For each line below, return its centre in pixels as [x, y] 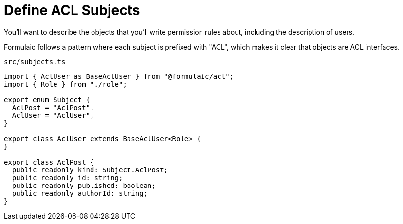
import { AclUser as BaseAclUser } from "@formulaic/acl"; [119, 76]
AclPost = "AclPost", [53, 107]
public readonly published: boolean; [84, 185]
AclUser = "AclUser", [53, 115]
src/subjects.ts [35, 62]
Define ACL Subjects [72, 10]
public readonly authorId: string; [80, 193]
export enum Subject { [47, 100]
